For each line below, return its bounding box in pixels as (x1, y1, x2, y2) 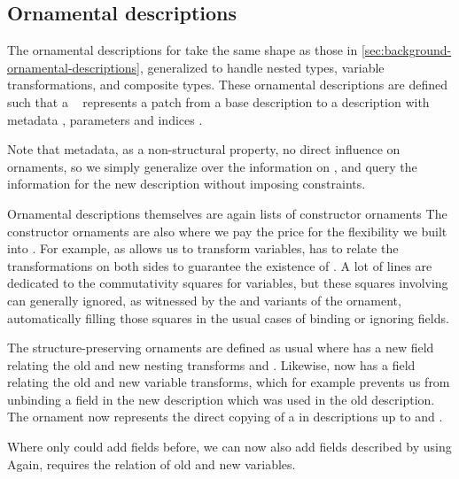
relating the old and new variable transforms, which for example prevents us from (7, 373, 450, 391)
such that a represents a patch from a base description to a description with (7, 92, 430, 111)
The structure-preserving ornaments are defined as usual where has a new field (7, 338, 434, 357)
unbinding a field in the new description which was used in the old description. (7, 390, 435, 408)
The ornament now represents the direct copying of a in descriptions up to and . (7, 407, 443, 426)
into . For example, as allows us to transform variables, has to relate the (7, 239, 399, 258)
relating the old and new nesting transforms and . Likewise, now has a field (7, 355, 416, 374)
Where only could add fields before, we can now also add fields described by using (7, 437, 452, 456)
